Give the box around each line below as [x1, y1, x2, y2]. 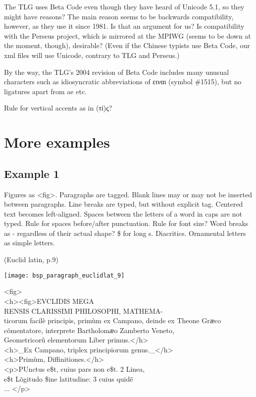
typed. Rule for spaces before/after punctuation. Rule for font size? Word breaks [4, 218, 249, 228]
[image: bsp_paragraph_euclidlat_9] [4, 272, 125, 279]
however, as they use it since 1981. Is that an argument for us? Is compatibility [4, 21, 245, 31]
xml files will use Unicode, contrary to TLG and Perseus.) [4, 50, 180, 60]
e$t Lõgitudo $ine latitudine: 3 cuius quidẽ [4, 373, 133, 384]
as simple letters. [4, 237, 55, 248]
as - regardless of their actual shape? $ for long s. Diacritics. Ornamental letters [4, 227, 246, 238]
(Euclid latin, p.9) [4, 254, 58, 265]
